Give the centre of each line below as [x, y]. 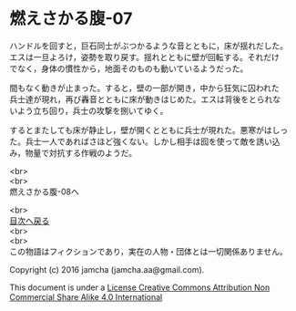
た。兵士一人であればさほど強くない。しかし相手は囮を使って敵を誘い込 [145, 141]
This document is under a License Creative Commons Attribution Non [140, 287]
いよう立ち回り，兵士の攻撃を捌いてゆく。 [89, 110]
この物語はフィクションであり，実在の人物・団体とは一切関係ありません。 [149, 251]
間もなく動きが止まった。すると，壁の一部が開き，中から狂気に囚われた [144, 88]
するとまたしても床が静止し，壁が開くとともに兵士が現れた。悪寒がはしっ [149, 130]
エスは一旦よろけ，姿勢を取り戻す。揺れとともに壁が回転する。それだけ [144, 57]
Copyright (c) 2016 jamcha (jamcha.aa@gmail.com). [107, 269]
